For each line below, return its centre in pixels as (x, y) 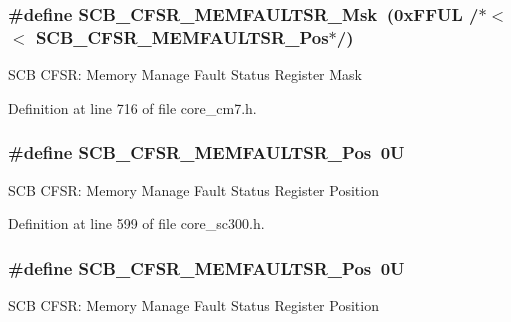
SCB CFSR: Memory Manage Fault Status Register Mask (185, 74)
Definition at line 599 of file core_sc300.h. (136, 223)
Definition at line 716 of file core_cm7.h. (132, 107)
